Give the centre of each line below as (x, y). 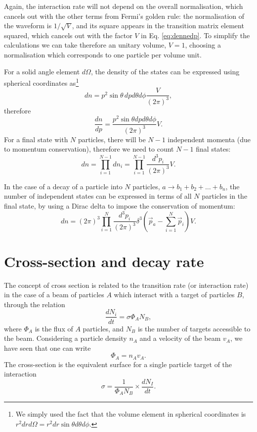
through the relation (35, 304)
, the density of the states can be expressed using (165, 71)
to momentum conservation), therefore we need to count (89, 149)
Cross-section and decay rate (104, 261)
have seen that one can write (47, 348)
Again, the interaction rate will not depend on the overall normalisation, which (124, 6)
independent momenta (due (209, 139)
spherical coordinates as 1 (42, 82)
